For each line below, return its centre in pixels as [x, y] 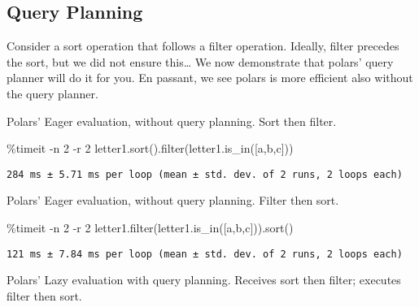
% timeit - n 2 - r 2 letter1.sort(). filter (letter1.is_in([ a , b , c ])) [150, 148]
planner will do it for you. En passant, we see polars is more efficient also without [210, 78]
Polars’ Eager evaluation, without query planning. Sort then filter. [172, 121]
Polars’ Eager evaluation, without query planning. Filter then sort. [173, 200]
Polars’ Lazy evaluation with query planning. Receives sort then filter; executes [204, 280]
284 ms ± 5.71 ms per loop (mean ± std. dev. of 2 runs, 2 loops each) [205, 174]
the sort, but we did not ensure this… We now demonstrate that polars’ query [200, 61]
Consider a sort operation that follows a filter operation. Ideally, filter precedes [203, 46]
